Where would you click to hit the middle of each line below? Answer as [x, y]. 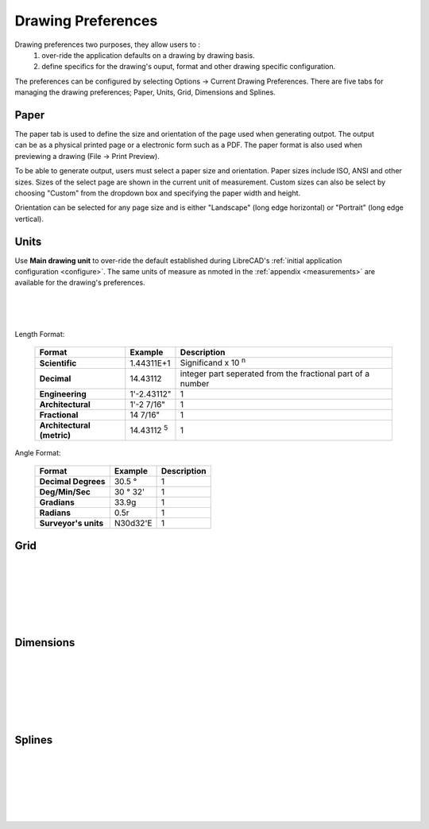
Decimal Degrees [72, 482]
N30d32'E [133, 523]
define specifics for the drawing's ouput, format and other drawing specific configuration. [189, 67]
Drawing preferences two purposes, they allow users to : [108, 45]
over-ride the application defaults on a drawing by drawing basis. [148, 55]
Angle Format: [38, 452]
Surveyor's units [71, 523]
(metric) [55, 435]
